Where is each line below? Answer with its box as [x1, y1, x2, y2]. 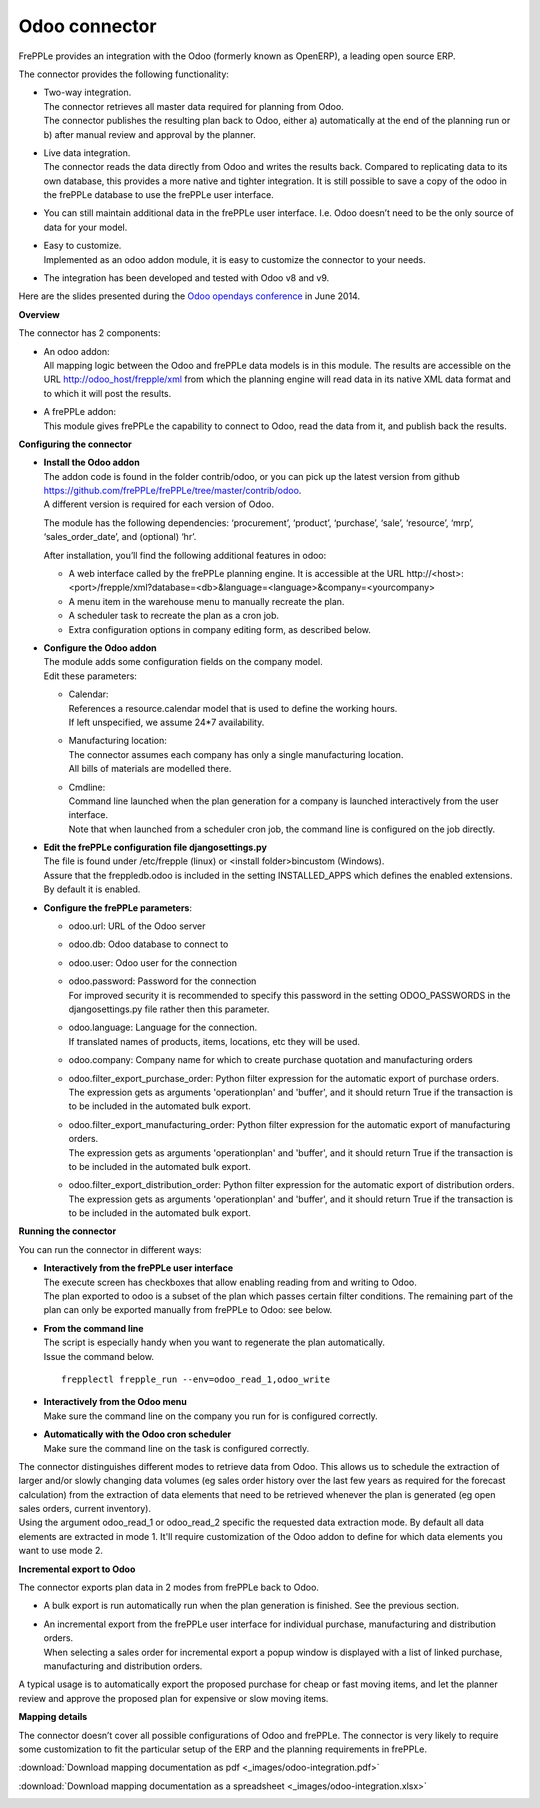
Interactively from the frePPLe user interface [43, 1262, 234, 1274]
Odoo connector [18, 15, 157, 37]
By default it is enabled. [43, 883, 141, 895]
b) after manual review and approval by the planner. [43, 128, 257, 140]
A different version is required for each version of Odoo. [43, 498, 275, 510]
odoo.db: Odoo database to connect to [68, 938, 229, 950]
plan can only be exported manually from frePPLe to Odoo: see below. [43, 1304, 333, 1316]
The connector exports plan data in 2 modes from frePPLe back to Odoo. [18, 1581, 320, 1594]
